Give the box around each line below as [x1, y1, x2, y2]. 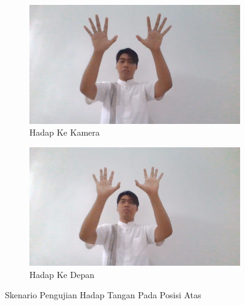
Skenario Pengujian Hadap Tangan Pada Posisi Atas [5, 288, 202, 301]
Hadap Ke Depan [29, 268, 94, 280]
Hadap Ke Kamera [29, 126, 100, 139]
